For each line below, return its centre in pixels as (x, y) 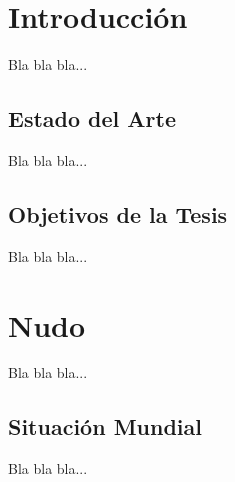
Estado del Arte (92, 118)
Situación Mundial (105, 426)
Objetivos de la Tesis (118, 213)
